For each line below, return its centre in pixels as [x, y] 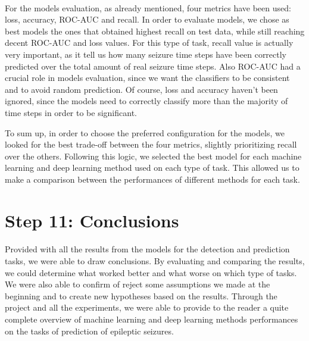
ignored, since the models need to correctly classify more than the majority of [146, 101]
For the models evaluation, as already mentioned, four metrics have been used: [148, 7]
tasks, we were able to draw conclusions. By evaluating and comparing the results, [155, 261]
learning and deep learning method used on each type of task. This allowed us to [152, 168]
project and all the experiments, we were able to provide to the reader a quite [147, 307]
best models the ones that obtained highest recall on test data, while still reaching [155, 31]
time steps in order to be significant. [71, 112]
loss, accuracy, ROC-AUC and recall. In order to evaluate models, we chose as [147, 19]
